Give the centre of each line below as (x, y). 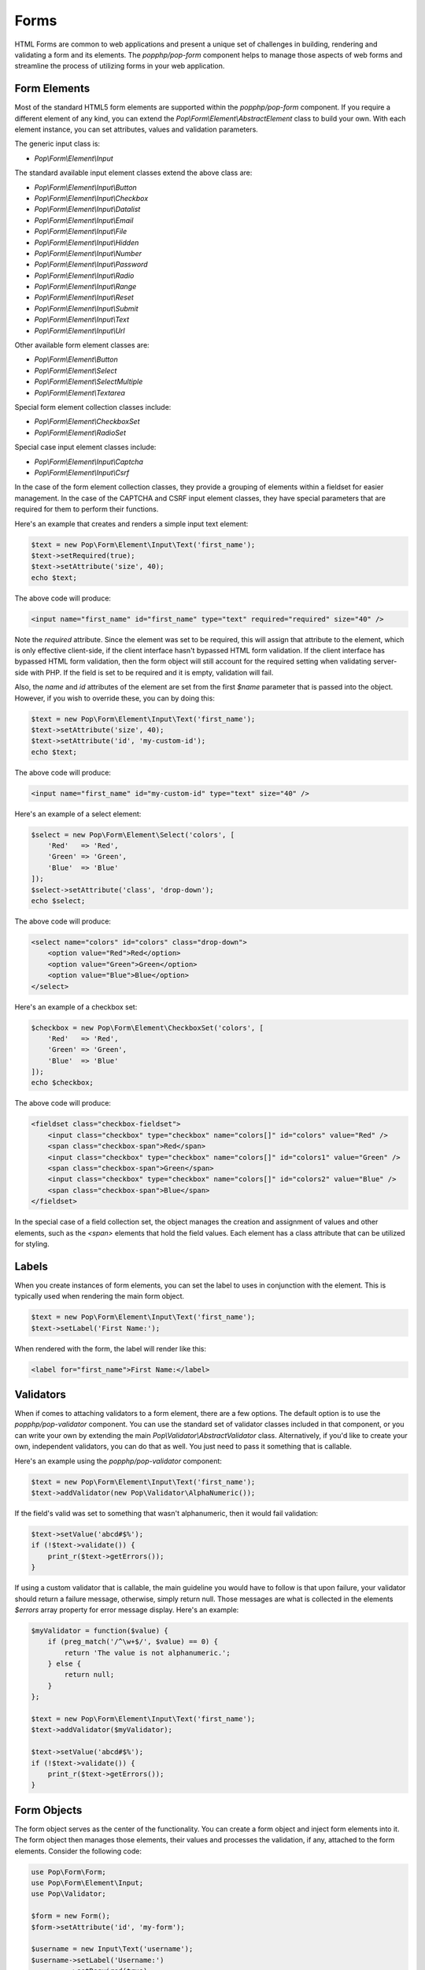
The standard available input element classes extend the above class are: (133, 173)
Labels (31, 1266)
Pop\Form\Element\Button (76, 359)
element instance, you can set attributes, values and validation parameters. (137, 129)
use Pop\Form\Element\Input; (87, 1883)
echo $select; (58, 901)
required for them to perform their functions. (87, 509)
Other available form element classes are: (82, 345)
